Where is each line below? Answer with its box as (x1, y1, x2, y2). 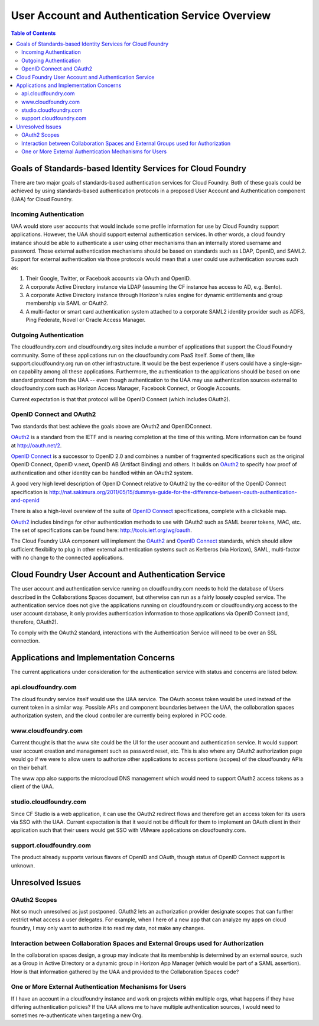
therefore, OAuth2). (11, 618, 58, 625)
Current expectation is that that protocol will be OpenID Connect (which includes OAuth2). (11, 395, 230, 402)
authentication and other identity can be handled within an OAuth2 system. (11, 469, 193, 476)
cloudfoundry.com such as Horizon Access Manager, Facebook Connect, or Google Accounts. (11, 385, 241, 392)
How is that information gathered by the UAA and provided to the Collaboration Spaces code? (11, 968, 239, 975)
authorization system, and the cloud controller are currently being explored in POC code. (11, 712, 227, 719)
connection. (11, 637, 40, 644)
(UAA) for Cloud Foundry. (11, 195, 73, 202)
